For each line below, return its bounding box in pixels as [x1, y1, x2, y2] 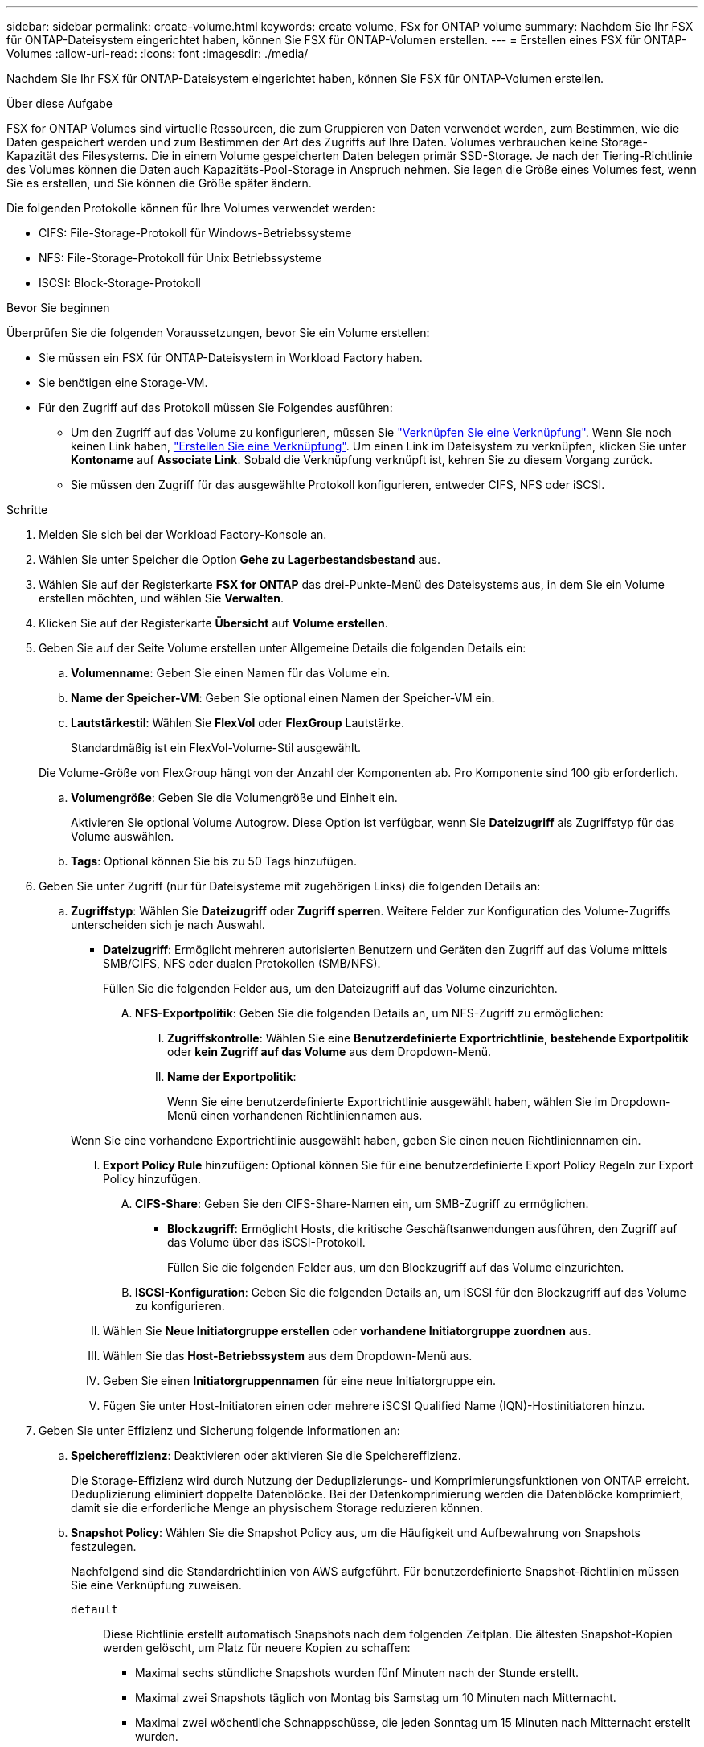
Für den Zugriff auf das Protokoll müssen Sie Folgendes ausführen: [39, 401, 393, 414]
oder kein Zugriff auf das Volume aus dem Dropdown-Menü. [167, 1045, 491, 1058]
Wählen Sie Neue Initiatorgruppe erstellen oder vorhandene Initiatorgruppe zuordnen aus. [103, 1324, 591, 1338]
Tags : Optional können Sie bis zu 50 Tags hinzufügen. [71, 854, 357, 868]
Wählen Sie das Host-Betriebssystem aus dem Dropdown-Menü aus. [103, 1349, 473, 1363]
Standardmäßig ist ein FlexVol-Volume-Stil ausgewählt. [71, 741, 362, 754]
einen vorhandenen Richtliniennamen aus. [200, 1108, 423, 1122]
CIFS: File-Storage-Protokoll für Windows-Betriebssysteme [39, 226, 352, 240]
